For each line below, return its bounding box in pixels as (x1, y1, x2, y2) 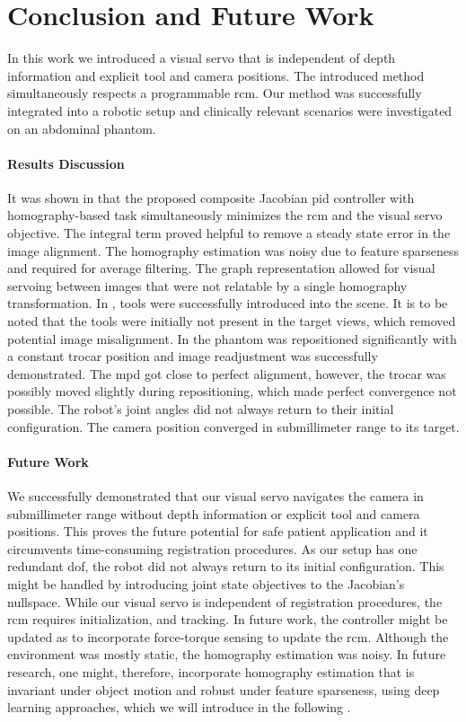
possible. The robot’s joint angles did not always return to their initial (7, 400, 394, 418)
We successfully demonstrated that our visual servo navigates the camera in (7, 487, 424, 505)
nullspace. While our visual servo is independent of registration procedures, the (7, 592, 443, 611)
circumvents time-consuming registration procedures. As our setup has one (7, 539, 418, 558)
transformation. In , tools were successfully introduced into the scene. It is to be (7, 294, 448, 313)
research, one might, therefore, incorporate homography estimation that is (7, 662, 415, 681)
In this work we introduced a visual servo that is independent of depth (7, 48, 396, 67)
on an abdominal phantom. (7, 119, 156, 137)
